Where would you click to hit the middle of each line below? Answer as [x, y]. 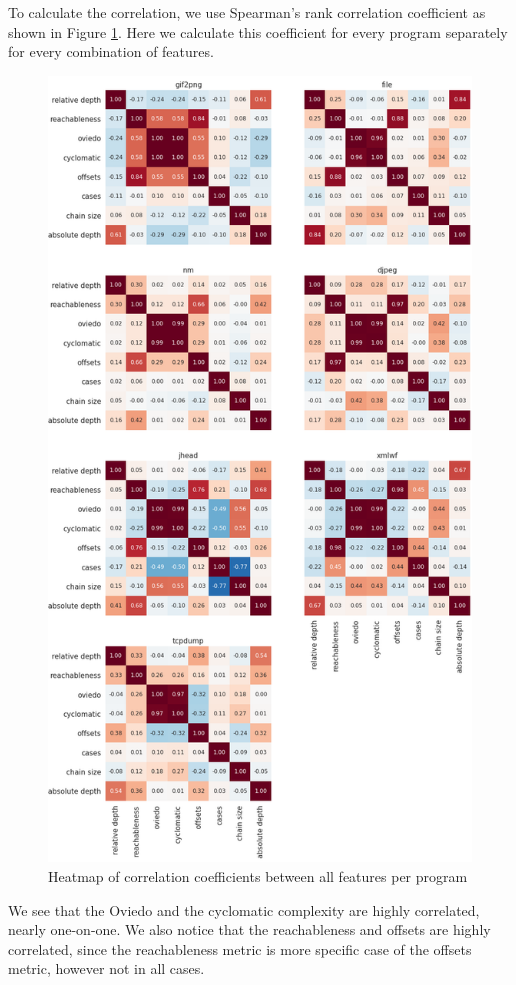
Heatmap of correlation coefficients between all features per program [258, 875]
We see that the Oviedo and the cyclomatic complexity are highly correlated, [244, 909]
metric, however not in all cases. [106, 968]
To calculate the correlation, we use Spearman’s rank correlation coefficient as [247, 12]
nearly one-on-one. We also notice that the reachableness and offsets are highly [249, 929]
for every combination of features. [111, 51]
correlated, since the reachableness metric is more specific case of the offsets [240, 948]
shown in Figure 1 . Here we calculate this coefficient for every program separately [258, 31]
